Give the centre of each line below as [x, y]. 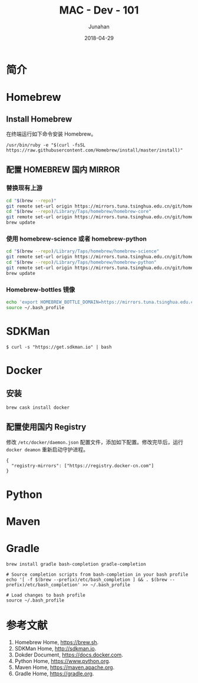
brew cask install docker [38, 408]
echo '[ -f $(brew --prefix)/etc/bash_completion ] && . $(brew [87, 579]
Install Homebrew [39, 119]
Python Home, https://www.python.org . [62, 661]
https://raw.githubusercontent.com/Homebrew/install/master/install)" [95, 150]
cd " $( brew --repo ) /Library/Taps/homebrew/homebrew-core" [79, 212]
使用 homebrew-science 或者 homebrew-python [77, 238]
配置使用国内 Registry [46, 427]
